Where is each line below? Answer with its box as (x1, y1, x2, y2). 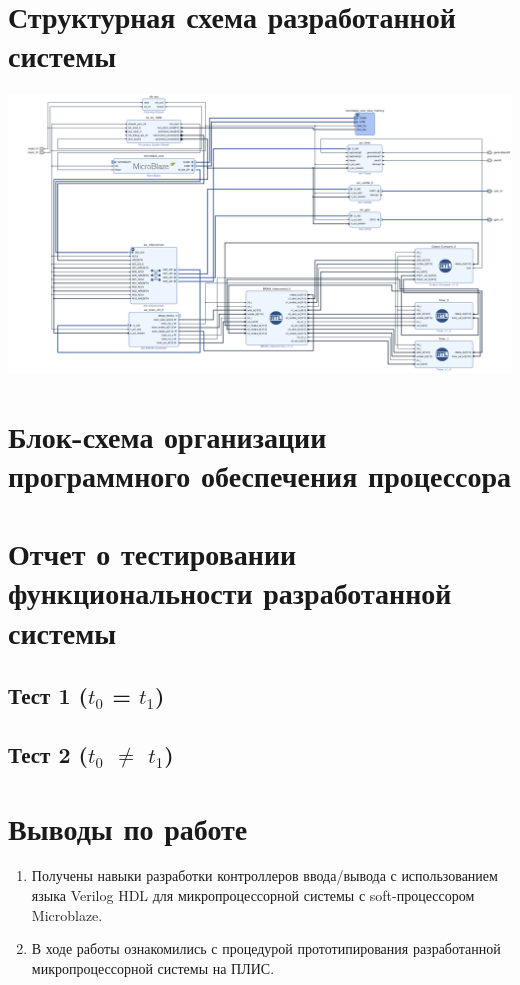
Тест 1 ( (8, 680, 88, 711)
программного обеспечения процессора (8, 454, 512, 495)
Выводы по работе (8, 807, 248, 848)
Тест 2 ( (8, 738, 88, 769)
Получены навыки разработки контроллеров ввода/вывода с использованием (31, 865, 498, 886)
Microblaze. (31, 904, 103, 925)
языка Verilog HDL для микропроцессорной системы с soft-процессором (31, 885, 475, 906)
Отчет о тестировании (8, 533, 297, 574)
